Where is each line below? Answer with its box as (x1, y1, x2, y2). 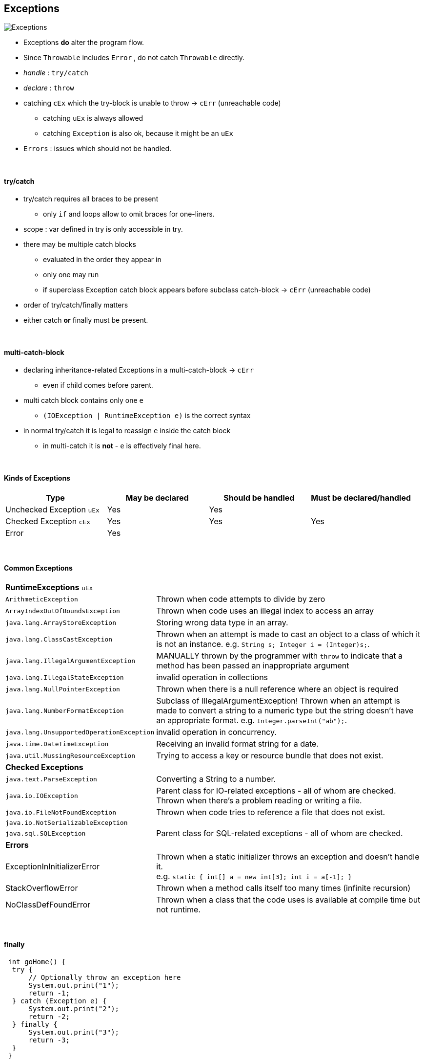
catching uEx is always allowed (43, 114, 143, 123)
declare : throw (23, 84, 74, 92)
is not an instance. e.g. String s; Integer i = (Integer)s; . (156, 639, 370, 649)
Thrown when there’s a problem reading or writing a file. (156, 796, 362, 806)
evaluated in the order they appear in (43, 255, 162, 264)
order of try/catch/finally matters (23, 300, 128, 309)
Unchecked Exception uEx (5, 505, 100, 515)
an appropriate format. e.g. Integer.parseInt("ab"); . (156, 715, 347, 726)
